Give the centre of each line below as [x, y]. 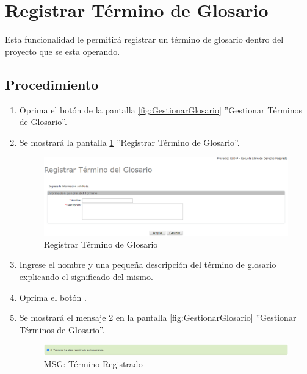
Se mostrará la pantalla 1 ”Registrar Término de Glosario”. [129, 142]
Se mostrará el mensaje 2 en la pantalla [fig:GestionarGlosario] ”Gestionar [158, 318]
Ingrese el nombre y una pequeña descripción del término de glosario [148, 264]
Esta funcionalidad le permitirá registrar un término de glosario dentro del [144, 39]
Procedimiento [52, 84]
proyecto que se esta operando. [63, 51]
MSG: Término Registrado [93, 364]
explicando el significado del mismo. [86, 277]
